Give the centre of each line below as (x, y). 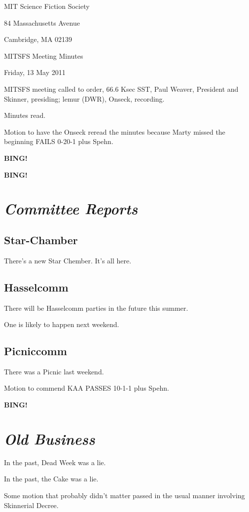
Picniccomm (36, 351)
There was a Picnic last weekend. (54, 371)
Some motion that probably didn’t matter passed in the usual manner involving (124, 495)
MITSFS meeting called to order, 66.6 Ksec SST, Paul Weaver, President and (121, 89)
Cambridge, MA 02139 (38, 39)
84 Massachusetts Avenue (42, 22)
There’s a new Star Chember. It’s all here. (68, 260)
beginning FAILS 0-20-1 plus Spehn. (59, 141)
